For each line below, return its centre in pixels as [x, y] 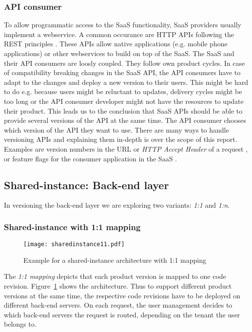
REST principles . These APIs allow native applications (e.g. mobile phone [116, 44]
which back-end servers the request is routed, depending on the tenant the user [122, 314]
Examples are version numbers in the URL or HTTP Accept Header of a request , [126, 148]
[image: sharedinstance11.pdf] [74, 244]
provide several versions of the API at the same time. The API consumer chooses [125, 120]
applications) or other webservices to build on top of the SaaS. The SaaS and [119, 53]
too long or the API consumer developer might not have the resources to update [124, 101]
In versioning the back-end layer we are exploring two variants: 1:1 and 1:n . [117, 205]
